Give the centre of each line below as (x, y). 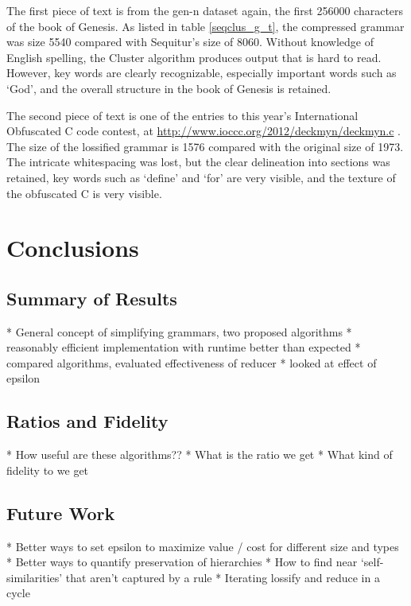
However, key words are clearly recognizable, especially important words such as (202, 73)
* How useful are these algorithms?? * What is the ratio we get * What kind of (200, 454)
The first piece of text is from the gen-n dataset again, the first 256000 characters (205, 10)
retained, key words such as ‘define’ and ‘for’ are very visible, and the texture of (201, 177)
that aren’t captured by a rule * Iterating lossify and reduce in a (223, 577)
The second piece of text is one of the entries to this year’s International (182, 115)
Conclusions (73, 248)
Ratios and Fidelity (87, 421)
